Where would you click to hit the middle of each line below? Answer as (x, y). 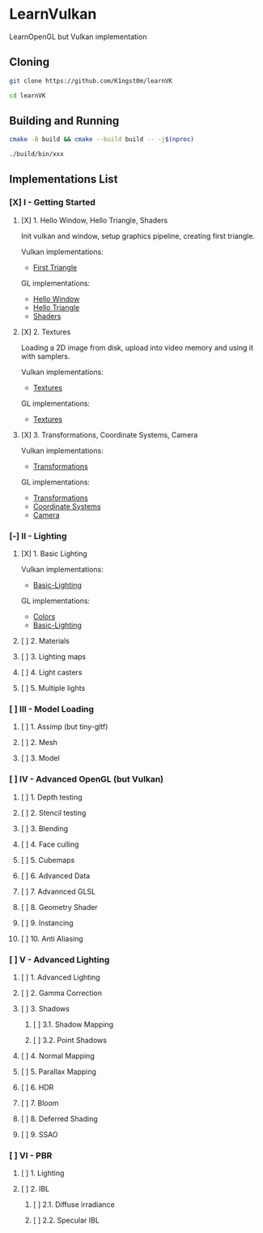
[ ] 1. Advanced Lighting (60, 977)
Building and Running (64, 121)
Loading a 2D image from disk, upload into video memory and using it (137, 347)
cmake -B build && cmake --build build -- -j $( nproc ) (102, 140)
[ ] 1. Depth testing (52, 797)
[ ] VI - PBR (31, 1155)
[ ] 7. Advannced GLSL (58, 891)
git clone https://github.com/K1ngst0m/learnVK (91, 81)
